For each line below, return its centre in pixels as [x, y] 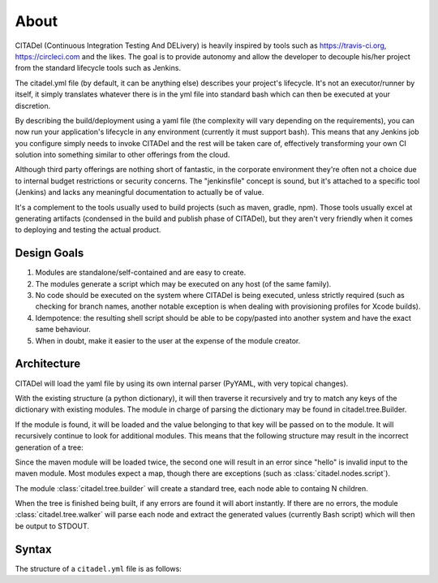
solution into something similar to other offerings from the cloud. [122, 155]
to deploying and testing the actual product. [88, 230]
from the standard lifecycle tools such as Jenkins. [98, 68]
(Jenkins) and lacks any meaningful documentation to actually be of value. [140, 192]
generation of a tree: [49, 447]
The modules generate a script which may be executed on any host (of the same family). [183, 283]
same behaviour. [63, 330]
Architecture [48, 364]
